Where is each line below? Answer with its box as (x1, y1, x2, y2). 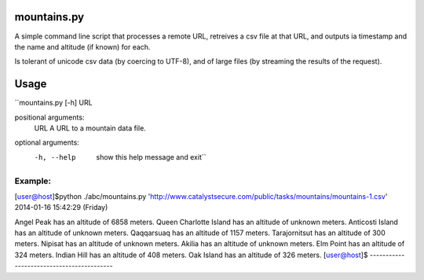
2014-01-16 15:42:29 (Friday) (14, 203, 108, 212)
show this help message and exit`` (96, 152, 207, 161)
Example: (14, 175, 51, 186)
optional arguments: (14, 138, 80, 147)
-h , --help (34, 153, 76, 161)
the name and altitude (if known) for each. (14, 42, 151, 51)
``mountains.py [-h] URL (14, 98, 93, 108)
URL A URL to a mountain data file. (34, 123, 147, 133)
